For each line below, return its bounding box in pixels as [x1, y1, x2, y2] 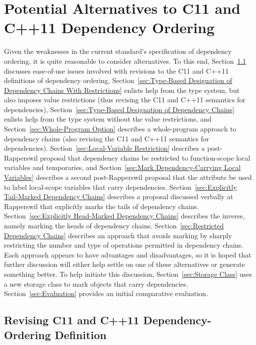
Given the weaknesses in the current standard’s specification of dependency [4, 46, 232, 56]
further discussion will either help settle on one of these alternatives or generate [4, 259, 245, 269]
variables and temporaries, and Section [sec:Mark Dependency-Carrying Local [4, 162, 241, 172]
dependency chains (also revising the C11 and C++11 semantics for [4, 133, 210, 143]
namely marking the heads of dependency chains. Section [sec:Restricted [4, 220, 224, 230]
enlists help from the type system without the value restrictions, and [4, 114, 212, 124]
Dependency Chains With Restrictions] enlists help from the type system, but [4, 85, 240, 95]
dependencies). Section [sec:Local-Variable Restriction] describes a [4, 143, 205, 153]
